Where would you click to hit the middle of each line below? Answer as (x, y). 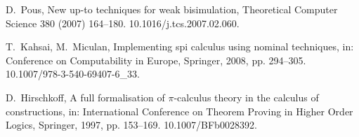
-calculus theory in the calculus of (246, 97)
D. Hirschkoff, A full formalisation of (85, 97)
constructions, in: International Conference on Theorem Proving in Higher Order (179, 111)
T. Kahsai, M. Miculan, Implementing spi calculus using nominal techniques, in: (180, 46)
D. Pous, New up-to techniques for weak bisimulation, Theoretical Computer (172, 9)
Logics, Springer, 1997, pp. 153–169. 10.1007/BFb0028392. (131, 125)
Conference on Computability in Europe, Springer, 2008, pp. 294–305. (156, 60)
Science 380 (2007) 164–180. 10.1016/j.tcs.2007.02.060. (123, 23)
